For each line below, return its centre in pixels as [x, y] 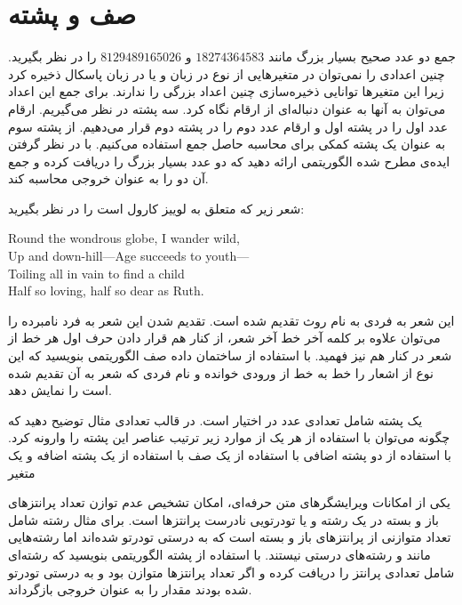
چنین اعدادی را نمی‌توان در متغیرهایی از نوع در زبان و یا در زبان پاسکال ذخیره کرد [227, 73]
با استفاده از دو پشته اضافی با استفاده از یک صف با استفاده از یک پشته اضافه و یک [230, 455]
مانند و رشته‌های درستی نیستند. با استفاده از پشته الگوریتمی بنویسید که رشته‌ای [219, 554]
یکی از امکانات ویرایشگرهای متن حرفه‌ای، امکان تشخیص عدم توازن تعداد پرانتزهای [229, 502]
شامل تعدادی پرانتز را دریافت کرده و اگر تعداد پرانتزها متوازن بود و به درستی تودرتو [231, 572]
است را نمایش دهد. [60, 390]
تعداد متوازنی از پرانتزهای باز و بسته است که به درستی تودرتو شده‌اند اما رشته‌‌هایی [230, 537]
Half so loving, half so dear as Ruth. [106, 290]
